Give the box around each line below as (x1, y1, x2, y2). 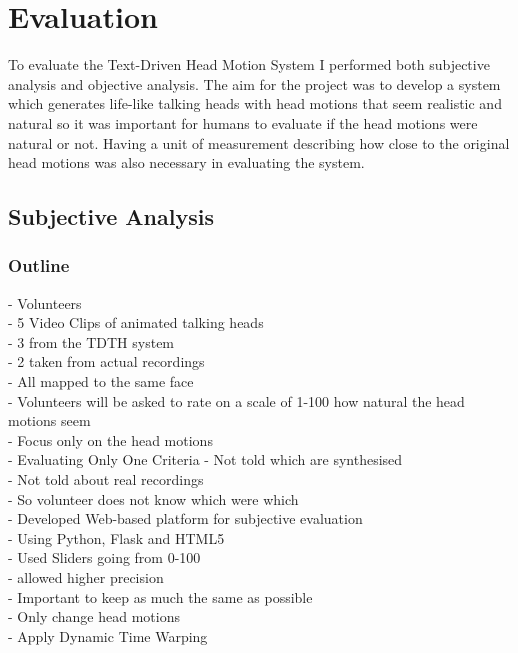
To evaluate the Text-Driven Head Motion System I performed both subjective (8, 54, 490, 75)
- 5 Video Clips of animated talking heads (8, 312, 264, 333)
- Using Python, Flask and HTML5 (8, 527, 225, 548)
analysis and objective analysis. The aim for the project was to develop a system (8, 73, 501, 94)
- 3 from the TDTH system (8, 331, 175, 352)
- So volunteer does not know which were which (8, 488, 299, 509)
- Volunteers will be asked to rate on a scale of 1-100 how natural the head (8, 390, 465, 411)
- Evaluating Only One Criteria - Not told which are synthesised (8, 449, 403, 470)
